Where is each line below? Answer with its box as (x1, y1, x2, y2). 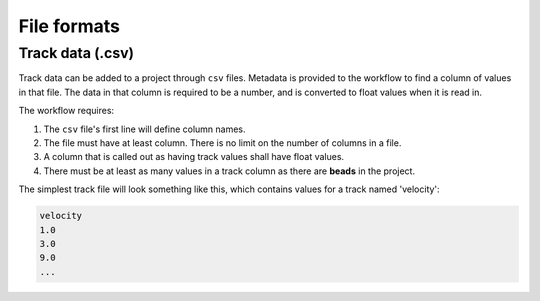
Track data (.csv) (18, 44, 135, 62)
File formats (18, 15, 120, 37)
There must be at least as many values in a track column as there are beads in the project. (43, 165, 415, 177)
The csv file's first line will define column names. (43, 123, 246, 135)
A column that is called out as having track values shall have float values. (43, 151, 345, 163)
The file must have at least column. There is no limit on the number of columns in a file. (43, 136, 402, 149)
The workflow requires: (18, 105, 115, 117)
